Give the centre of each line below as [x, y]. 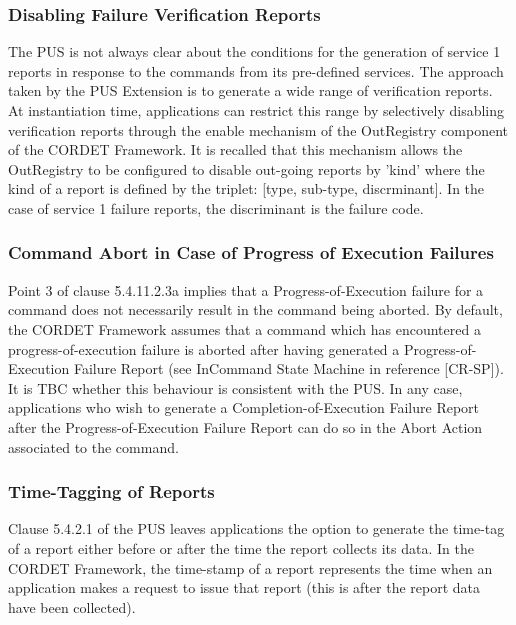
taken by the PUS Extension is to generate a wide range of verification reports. [250, 90]
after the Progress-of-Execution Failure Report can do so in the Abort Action [245, 426]
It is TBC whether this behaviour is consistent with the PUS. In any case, [235, 387]
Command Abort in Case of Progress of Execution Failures [251, 252]
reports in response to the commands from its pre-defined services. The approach [256, 70]
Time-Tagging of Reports [111, 491]
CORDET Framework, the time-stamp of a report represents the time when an [250, 567]
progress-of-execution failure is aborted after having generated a [204, 348]
